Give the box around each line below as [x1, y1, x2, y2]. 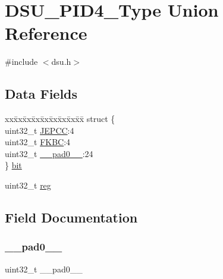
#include [5, 55, 38, 68]
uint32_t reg [5, 179, 51, 192]
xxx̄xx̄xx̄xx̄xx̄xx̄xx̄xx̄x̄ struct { [5, 112, 115, 125]
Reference [5, 21, 87, 45]
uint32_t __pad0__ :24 [5, 147, 93, 159]
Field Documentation [5, 208, 138, 227]
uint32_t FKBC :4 [5, 136, 71, 148]
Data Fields [5, 84, 78, 103]
